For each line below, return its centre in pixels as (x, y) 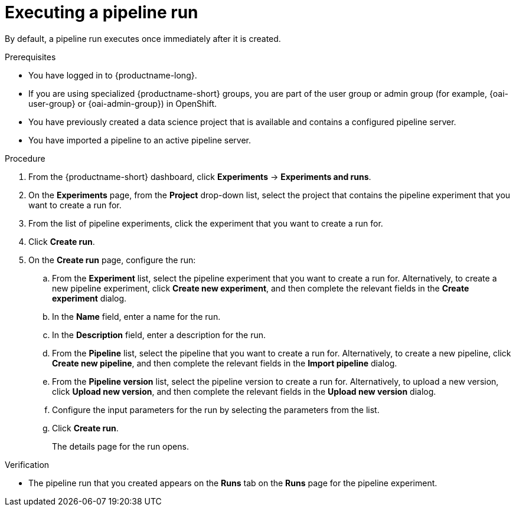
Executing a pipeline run (102, 12)
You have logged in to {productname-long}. (113, 75)
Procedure (25, 158)
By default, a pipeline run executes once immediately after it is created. (143, 38)
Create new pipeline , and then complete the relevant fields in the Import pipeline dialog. (225, 363)
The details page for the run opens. (120, 446)
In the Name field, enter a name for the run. (136, 316)
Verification (27, 464)
